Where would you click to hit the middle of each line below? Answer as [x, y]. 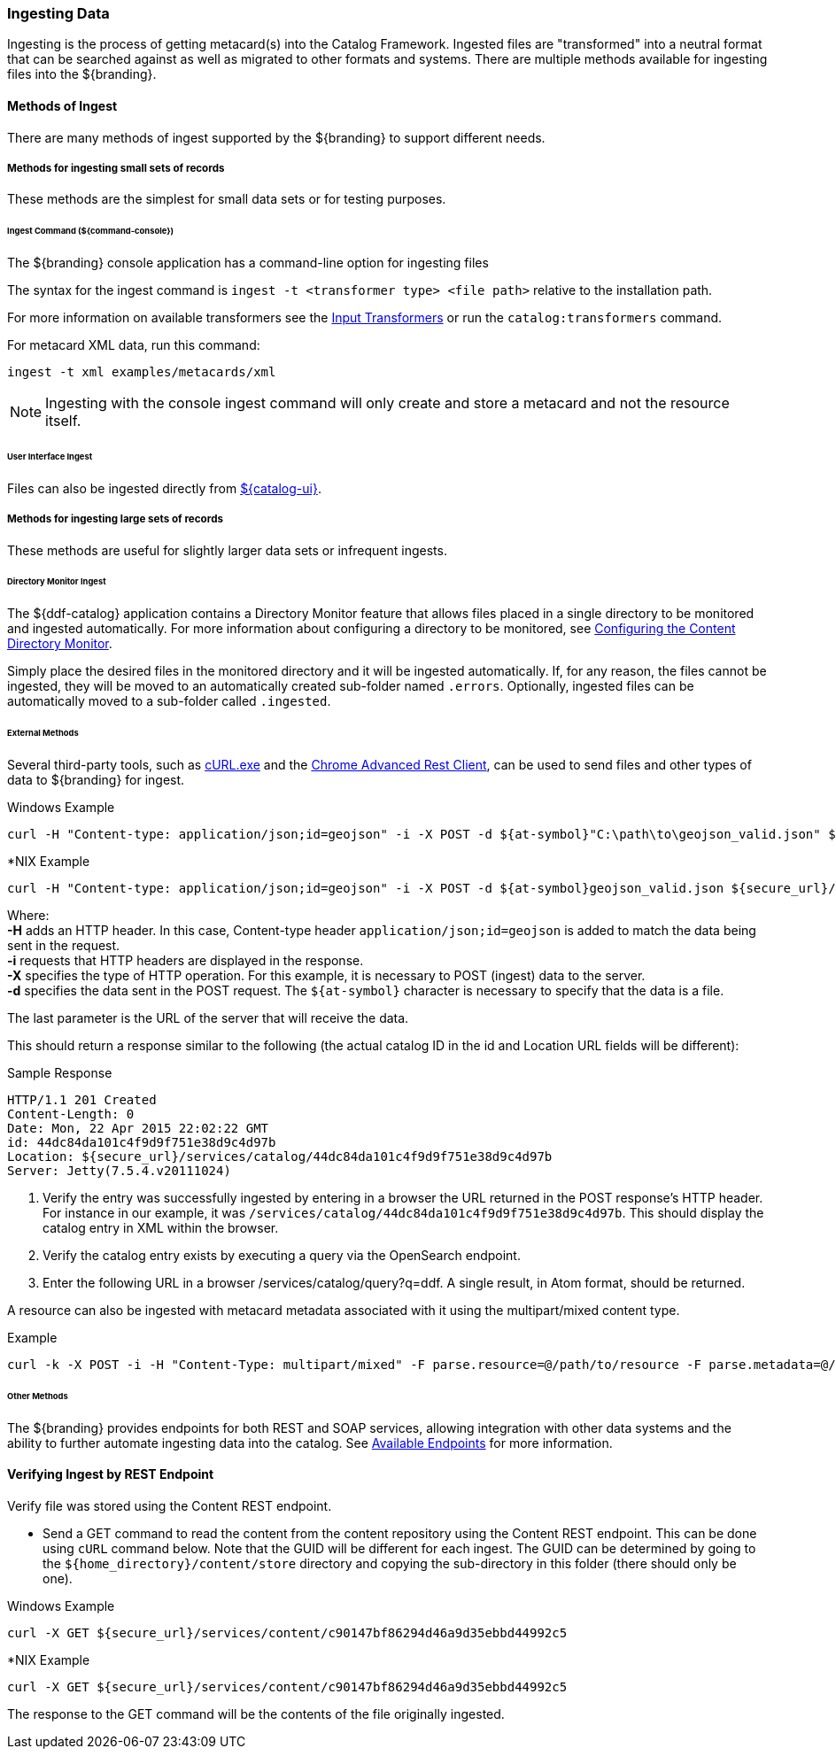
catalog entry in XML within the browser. [161, 1227]
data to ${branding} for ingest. [96, 779]
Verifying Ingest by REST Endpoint [111, 1474]
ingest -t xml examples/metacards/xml [142, 372]
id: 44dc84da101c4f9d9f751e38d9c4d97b [142, 1142]
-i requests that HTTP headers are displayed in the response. [186, 960]
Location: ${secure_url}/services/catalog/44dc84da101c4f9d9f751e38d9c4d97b [280, 1156]
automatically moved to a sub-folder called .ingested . [169, 701]
